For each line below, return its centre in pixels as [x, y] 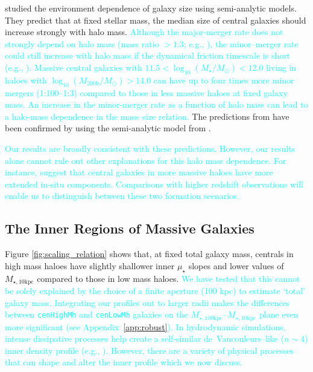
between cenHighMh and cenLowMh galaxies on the [96, 314]
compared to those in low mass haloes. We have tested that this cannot [169, 278]
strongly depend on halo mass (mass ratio [82, 43]
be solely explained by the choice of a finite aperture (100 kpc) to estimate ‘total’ [155, 290]
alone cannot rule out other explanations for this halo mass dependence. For [146, 160]
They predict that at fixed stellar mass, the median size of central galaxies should [156, 20]
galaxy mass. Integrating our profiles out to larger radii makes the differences [147, 302]
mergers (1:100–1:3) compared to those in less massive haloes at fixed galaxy [146, 92]
